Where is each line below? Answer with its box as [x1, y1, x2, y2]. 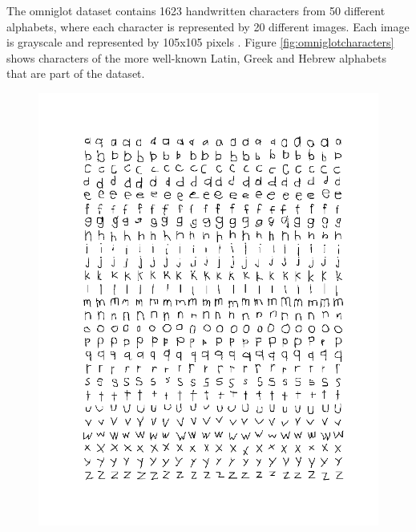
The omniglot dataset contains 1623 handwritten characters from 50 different [6, 2, 386, 18]
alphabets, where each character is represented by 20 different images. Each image [6, 18, 410, 35]
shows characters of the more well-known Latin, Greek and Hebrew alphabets [6, 49, 387, 66]
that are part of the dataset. [6, 65, 145, 82]
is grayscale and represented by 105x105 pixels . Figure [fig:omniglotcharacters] [6, 34, 394, 51]
